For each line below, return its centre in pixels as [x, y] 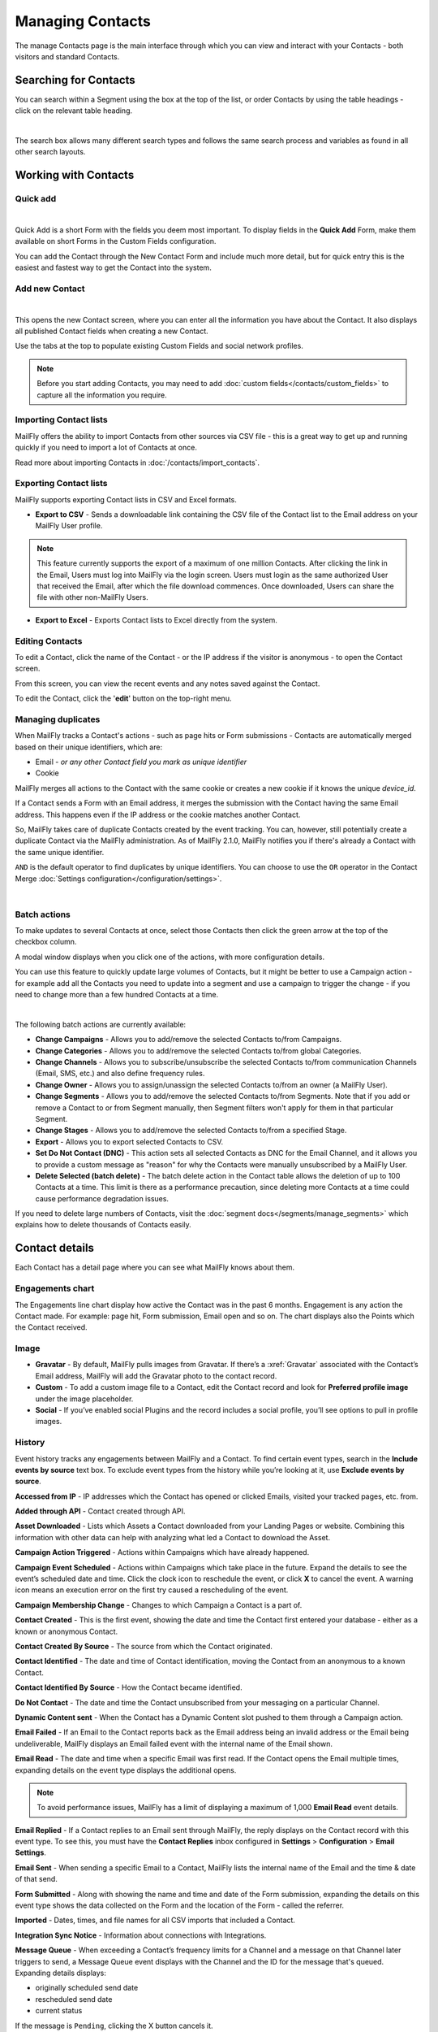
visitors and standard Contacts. [67, 56]
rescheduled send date [74, 1999]
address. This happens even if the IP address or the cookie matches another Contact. [158, 814]
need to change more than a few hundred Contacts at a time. [117, 995]
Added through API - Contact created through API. [100, 1511]
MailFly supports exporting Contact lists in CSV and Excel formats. [126, 499]
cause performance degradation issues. [102, 1198]
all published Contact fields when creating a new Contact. [112, 331]
